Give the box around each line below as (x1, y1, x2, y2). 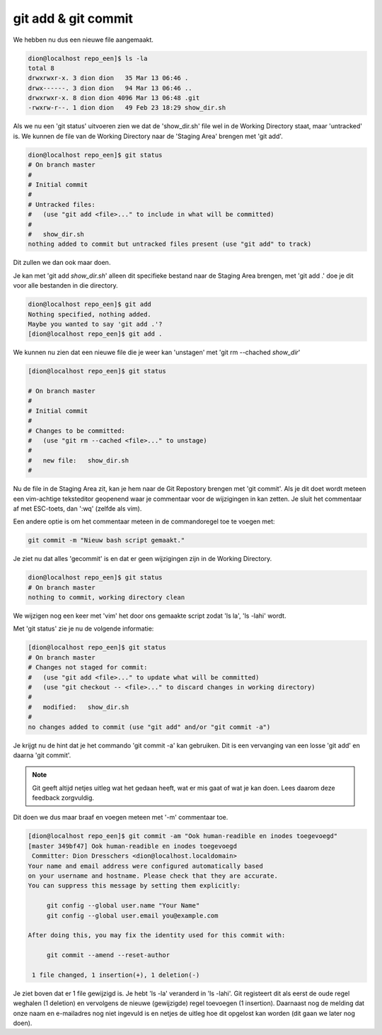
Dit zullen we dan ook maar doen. (13, 259, 111, 267)
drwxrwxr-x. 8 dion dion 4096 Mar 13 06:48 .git (28, 94, 200, 102)
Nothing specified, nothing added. (28, 310, 151, 318)
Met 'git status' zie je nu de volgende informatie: (13, 624, 154, 633)
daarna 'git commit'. (13, 751, 71, 759)
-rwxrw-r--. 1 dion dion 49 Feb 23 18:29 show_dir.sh (28, 103, 226, 112)
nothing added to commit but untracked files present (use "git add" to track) (28, 240, 312, 248)
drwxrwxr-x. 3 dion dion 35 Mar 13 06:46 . (28, 74, 189, 82)
